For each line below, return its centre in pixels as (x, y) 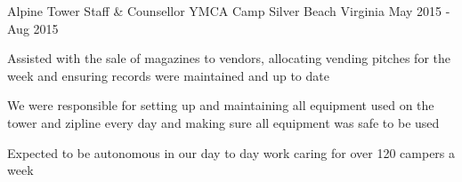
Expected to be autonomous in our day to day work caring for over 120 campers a (231, 152)
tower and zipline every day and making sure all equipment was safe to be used (223, 122)
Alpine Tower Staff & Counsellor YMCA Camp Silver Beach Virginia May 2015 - (229, 11)
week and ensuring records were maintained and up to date (168, 75)
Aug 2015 (33, 28)
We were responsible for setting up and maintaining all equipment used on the (221, 105)
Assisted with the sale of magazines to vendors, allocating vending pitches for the (229, 58)
